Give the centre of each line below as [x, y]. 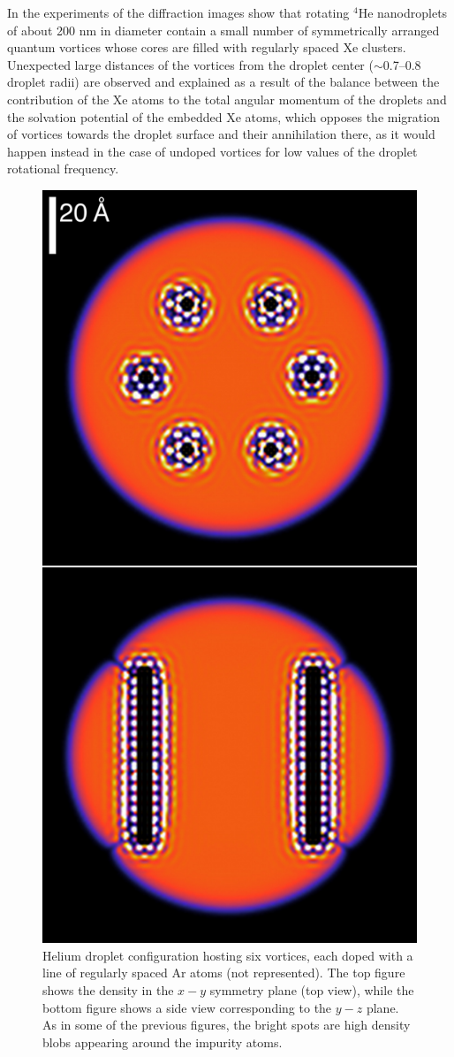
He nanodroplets [403, 12]
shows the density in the [108, 990]
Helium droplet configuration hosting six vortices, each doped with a [228, 955]
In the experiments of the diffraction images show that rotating [178, 12]
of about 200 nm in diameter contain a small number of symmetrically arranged [223, 30]
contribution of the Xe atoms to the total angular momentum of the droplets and [227, 99]
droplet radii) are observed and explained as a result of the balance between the [223, 82]
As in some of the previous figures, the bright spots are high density [227, 1025]
